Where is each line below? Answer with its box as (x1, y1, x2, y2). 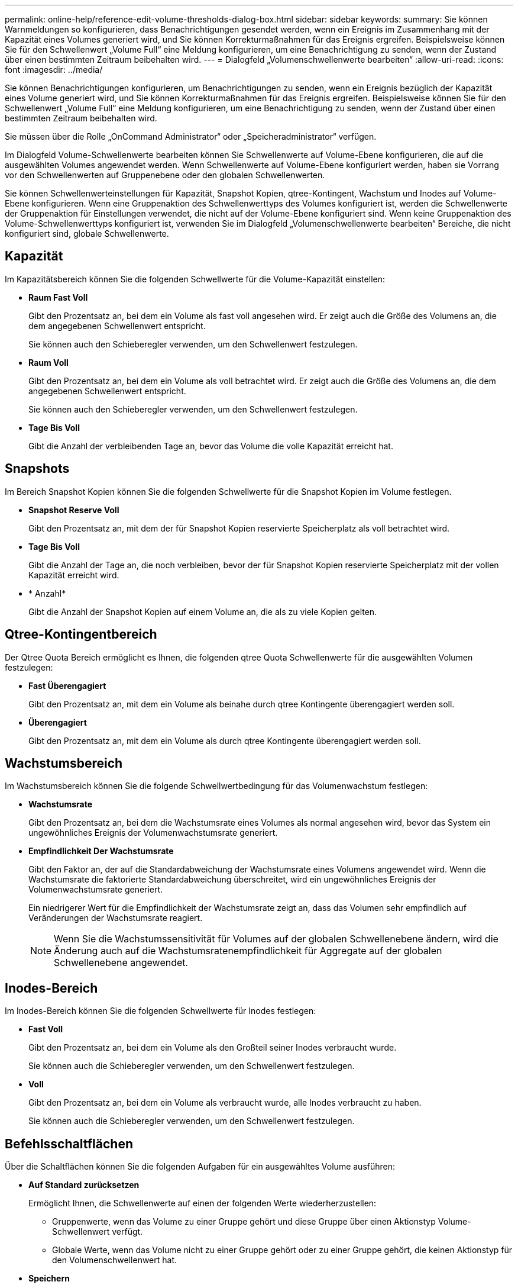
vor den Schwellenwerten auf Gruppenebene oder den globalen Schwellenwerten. (5, 170, 325, 180)
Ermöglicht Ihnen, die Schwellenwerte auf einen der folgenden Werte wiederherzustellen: (28, 1198, 377, 1209)
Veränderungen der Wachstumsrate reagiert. (28, 913, 203, 923)
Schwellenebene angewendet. (54, 957, 189, 969)
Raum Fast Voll (28, 292, 88, 302)
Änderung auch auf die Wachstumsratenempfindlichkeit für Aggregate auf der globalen (54, 945, 442, 957)
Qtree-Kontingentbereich (5, 627, 157, 642)
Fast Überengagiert (28, 680, 106, 691)
